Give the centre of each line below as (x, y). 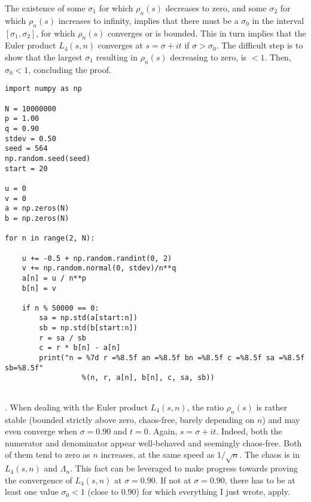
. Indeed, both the (249, 431)
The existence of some (45, 8)
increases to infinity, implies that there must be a (148, 20)
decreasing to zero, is (208, 57)
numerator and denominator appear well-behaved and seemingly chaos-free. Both (153, 442)
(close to (103, 492)
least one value (32, 492)
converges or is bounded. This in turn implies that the (207, 33)
